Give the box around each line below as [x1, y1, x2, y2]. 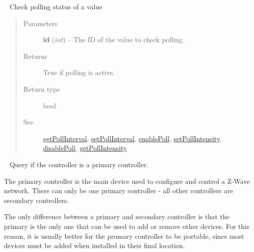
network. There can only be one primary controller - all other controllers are [4, 185, 233, 196]
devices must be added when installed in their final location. [4, 240, 185, 251]
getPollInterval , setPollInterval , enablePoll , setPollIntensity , [43, 133, 222, 143]
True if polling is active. [43, 67, 115, 77]
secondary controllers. [4, 195, 69, 205]
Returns [23, 50, 48, 61]
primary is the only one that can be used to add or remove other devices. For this [4, 221, 250, 231]
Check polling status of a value [9, 1, 102, 11]
